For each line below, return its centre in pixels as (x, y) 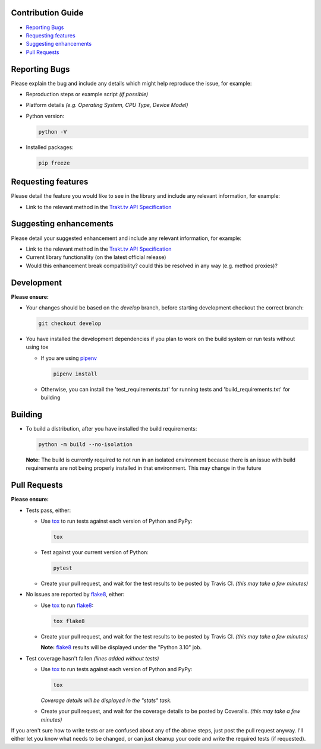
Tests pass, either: (48, 510)
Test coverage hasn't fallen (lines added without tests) (92, 658)
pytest (63, 568)
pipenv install (75, 374)
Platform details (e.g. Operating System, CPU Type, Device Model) (107, 105)
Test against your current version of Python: (95, 552)
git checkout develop (70, 323)
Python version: (45, 116)
